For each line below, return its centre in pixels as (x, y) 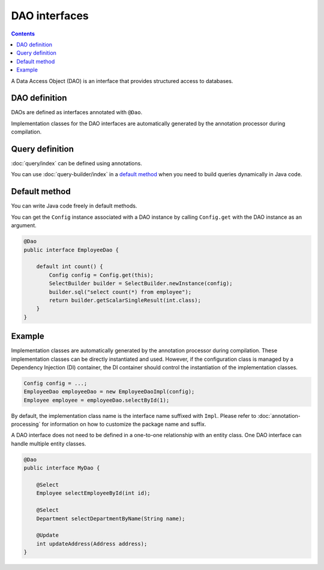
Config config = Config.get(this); (101, 275)
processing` (26, 424)
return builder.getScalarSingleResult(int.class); (125, 300)
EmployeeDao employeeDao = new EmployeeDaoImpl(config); (109, 392)
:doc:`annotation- (279, 415)
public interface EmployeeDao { (71, 250)
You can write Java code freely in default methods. (74, 206)
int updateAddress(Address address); (92, 544)
